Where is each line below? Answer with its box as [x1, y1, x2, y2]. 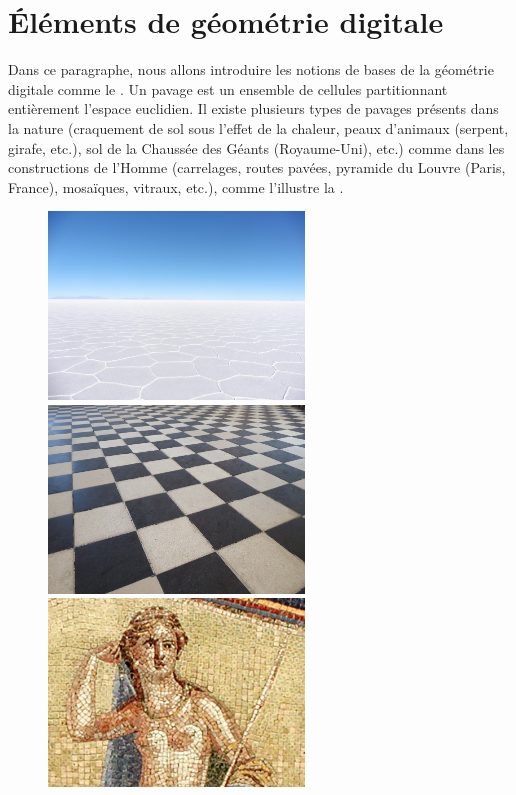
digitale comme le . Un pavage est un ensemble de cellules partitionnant [8, 78, 448, 99]
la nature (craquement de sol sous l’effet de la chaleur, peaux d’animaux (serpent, [8, 117, 509, 138]
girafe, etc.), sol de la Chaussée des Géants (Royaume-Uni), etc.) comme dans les [8, 137, 505, 158]
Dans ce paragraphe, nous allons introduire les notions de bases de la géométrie [8, 59, 494, 80]
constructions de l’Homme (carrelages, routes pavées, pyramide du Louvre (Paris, [8, 157, 506, 178]
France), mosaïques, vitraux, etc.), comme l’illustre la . [8, 176, 344, 197]
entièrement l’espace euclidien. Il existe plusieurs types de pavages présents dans [8, 98, 499, 119]
